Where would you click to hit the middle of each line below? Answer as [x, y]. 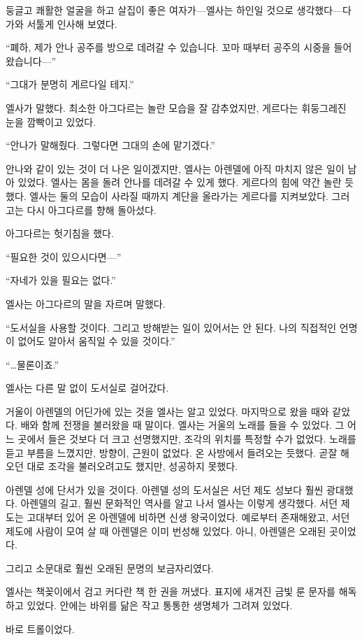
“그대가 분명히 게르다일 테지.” [70, 84]
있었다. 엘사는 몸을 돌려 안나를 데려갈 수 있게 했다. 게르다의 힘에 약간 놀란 [180, 182]
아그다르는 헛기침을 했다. [60, 233]
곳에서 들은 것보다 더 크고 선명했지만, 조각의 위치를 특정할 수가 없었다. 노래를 [187, 439]
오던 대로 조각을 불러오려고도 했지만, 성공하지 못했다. [122, 466]
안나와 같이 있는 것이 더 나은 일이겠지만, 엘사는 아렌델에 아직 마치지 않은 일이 [175, 168]
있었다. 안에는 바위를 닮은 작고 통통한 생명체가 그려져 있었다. [160, 605]
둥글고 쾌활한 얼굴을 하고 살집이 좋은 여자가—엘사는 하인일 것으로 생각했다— [174, 10]
